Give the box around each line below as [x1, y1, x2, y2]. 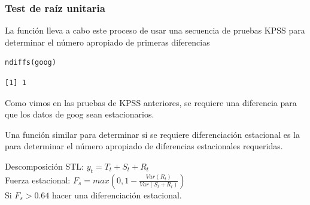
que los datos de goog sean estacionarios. [5, 108, 154, 120]
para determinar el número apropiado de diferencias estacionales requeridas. [5, 140, 283, 152]
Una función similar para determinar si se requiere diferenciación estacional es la [5, 128, 300, 140]
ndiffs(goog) [5, 58, 56, 67]
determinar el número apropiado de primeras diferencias [5, 35, 210, 48]
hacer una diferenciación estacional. [51, 188, 182, 201]
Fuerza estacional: [5, 173, 71, 186]
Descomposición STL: [5, 159, 84, 172]
